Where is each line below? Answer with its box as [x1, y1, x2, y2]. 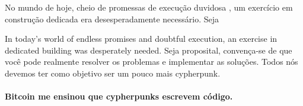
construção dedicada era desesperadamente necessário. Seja [5, 12, 219, 25]
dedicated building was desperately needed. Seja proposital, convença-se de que [5, 44, 292, 56]
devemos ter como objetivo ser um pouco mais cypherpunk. [5, 67, 221, 79]
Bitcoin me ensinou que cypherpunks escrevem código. [5, 90, 233, 102]
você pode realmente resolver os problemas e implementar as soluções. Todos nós [5, 55, 298, 68]
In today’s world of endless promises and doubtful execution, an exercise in [5, 32, 278, 45]
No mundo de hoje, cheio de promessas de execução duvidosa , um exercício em [5, 1, 293, 13]
